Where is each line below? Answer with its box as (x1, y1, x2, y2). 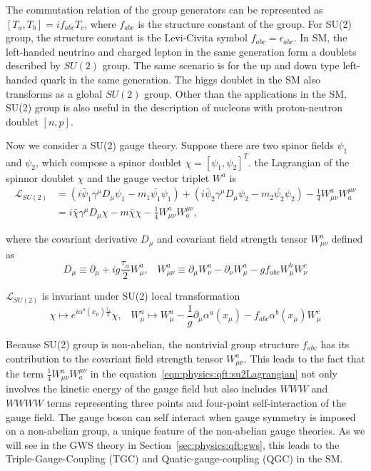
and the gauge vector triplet (86, 170, 210, 185)
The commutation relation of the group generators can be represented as (6, 2, 323, 16)
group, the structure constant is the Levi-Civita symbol (6, 30, 248, 45)
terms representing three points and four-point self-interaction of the (46, 395, 346, 410)
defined (331, 231, 363, 246)
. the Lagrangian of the (248, 154, 350, 169)
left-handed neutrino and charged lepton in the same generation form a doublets (6, 44, 357, 59)
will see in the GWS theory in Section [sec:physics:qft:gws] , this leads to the (6, 437, 340, 452)
